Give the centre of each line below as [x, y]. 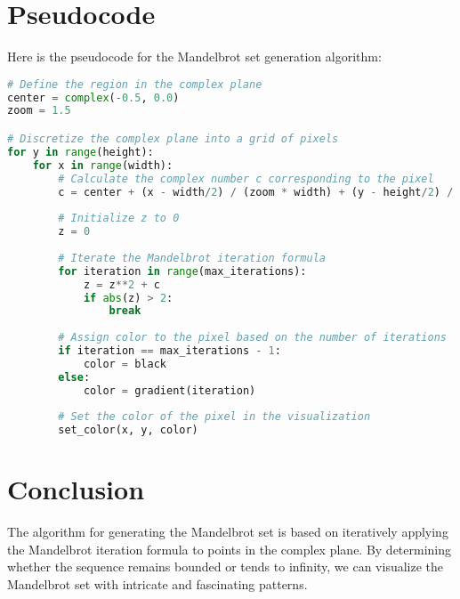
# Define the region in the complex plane [135, 84]
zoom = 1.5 [39, 111]
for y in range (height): [81, 152]
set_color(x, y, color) [128, 430]
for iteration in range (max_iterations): [182, 271]
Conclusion [76, 489]
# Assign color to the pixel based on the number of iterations [252, 338]
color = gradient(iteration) [169, 390]
